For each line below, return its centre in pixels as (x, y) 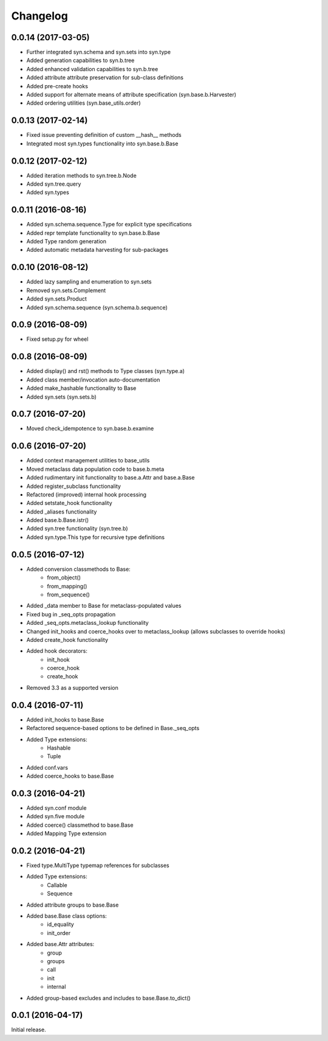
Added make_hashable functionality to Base (81, 388)
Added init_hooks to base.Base (65, 719)
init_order (59, 933)
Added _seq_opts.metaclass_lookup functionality (87, 623)
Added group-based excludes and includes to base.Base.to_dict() (108, 998)
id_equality (60, 924)
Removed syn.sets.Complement (66, 290)
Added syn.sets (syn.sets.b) (61, 397)
